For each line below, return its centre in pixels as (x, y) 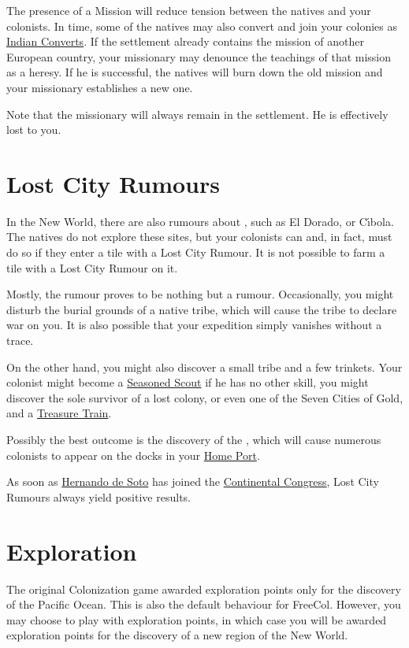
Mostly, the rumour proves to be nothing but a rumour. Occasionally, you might (200, 294)
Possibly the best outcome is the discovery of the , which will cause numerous (194, 439)
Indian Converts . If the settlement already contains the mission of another (185, 41)
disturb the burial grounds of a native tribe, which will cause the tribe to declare (202, 309)
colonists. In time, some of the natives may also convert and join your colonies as (202, 26)
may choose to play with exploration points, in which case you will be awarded (197, 619)
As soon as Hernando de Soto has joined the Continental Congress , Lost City (193, 481)
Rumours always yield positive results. (99, 496)
